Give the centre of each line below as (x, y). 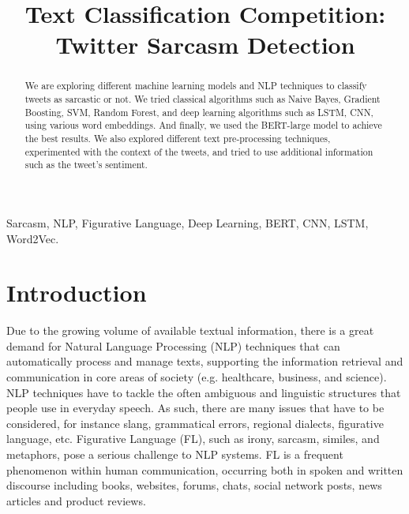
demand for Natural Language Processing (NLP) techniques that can (173, 345)
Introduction (77, 293)
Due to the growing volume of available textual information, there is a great (190, 330)
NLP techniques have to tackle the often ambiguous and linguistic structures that (204, 392)
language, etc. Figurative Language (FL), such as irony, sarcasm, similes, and (193, 439)
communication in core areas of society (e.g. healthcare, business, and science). (197, 377)
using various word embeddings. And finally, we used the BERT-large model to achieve (203, 125)
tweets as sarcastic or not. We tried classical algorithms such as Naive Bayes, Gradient (203, 99)
